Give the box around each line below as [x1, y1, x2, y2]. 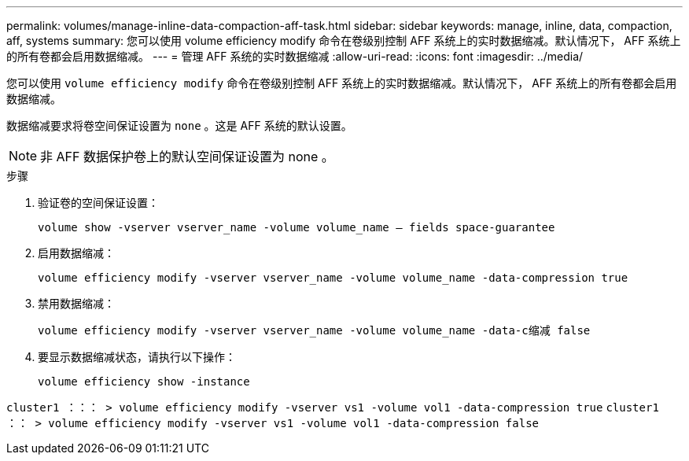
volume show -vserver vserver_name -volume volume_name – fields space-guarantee [38, 221, 555, 234]
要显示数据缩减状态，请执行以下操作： [38, 350, 236, 363]
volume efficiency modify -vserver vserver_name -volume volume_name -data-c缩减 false [38, 324, 591, 337]
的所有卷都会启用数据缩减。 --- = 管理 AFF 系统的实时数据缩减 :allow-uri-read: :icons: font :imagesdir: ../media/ [6, 50, 584, 63]
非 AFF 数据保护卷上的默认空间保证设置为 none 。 [40, 149, 334, 164]
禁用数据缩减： [38, 297, 115, 310]
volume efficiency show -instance [38, 375, 250, 388]
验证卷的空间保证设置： [38, 196, 159, 209]
